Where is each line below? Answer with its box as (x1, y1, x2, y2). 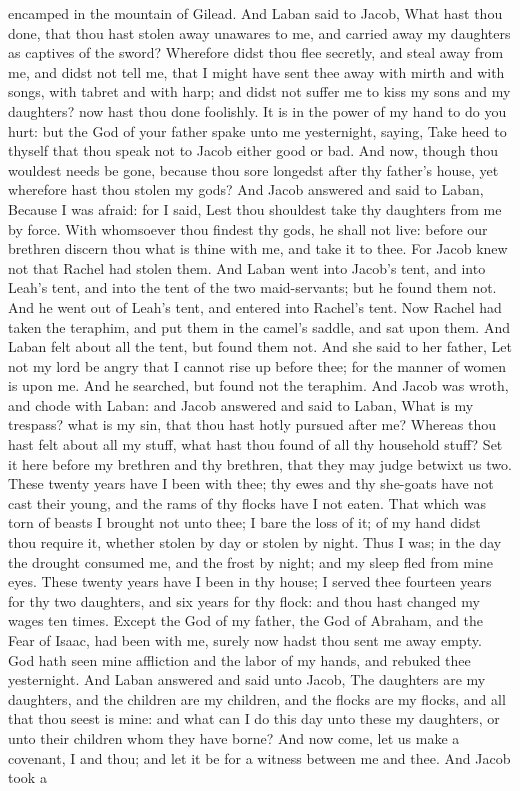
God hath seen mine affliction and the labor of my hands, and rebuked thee (8, 649, 471, 670)
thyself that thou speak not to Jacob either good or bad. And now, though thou (8, 140, 499, 161)
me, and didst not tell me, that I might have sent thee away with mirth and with (8, 61, 505, 82)
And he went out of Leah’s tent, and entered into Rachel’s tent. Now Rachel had (8, 296, 502, 317)
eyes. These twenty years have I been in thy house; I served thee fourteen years (8, 571, 492, 592)
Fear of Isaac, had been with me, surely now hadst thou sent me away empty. (8, 630, 482, 650)
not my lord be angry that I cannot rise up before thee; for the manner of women (8, 355, 507, 376)
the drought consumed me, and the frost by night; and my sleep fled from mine (8, 551, 493, 572)
